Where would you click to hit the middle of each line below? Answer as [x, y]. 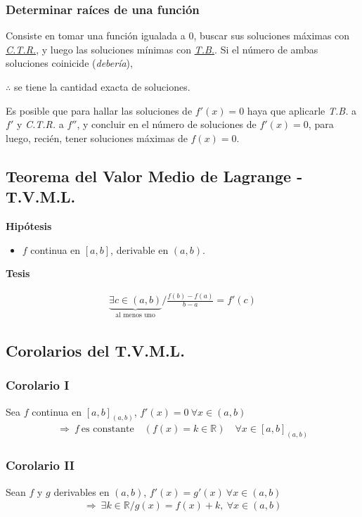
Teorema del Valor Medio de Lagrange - [154, 175]
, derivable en [140, 249]
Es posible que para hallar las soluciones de [99, 110]
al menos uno [135, 315]
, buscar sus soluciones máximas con [272, 36]
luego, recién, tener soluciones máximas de [97, 138]
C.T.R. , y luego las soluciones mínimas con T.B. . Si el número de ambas [162, 49]
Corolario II [40, 465]
